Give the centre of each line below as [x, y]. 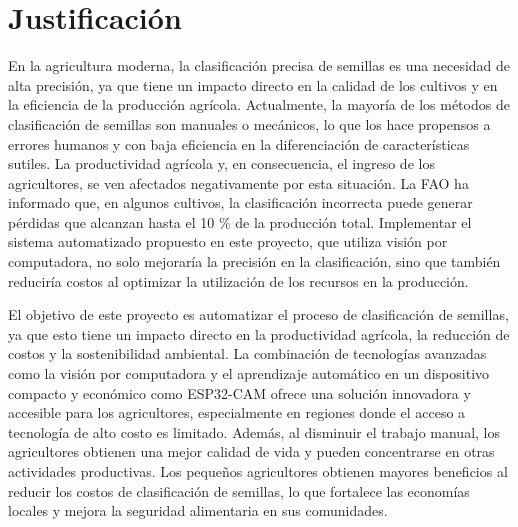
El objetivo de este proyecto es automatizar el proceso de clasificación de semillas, [258, 314]
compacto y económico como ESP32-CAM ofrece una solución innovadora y [239, 392]
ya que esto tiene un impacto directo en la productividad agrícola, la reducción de [259, 333]
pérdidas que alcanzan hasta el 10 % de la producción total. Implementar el [240, 221]
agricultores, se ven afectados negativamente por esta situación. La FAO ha [238, 182]
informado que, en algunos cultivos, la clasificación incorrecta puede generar [240, 202]
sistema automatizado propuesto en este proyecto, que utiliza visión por [228, 241]
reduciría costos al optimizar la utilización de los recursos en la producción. [238, 280]
